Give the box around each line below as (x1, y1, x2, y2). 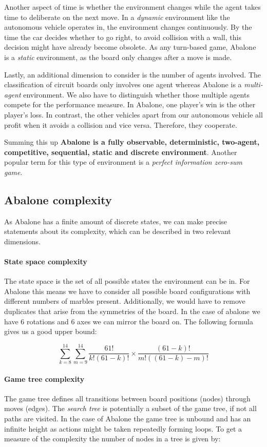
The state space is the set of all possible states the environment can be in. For (4, 276, 250, 286)
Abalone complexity (4, 191, 112, 207)
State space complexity (4, 256, 87, 267)
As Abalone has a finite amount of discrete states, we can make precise (4, 216, 227, 226)
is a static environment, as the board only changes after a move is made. (4, 51, 232, 62)
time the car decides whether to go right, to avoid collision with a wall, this (4, 31, 241, 42)
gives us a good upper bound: (4, 326, 97, 337)
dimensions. (4, 236, 41, 246)
